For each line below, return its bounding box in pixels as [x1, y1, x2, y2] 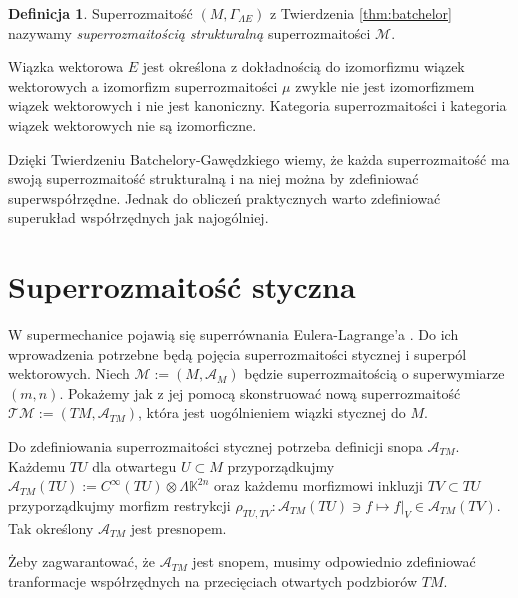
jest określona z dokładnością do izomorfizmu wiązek [142, 56, 465, 77]
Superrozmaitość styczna [8, 266, 356, 307]
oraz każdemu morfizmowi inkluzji [214, 475, 423, 496]
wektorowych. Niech [8, 363, 130, 384]
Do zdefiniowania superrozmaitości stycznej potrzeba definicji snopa [8, 436, 423, 457]
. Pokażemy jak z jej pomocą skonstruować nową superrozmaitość [59, 382, 461, 403]
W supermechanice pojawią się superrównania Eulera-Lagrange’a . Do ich [8, 324, 459, 345]
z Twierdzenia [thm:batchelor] [269, 3, 453, 23]
